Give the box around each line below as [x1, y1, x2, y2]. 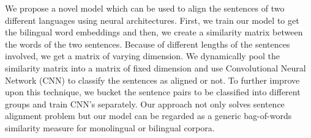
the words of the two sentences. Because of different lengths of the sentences [5, 37, 290, 50]
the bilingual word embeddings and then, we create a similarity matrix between [5, 26, 303, 38]
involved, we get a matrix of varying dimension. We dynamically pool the [5, 49, 280, 62]
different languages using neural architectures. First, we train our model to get [5, 13, 299, 26]
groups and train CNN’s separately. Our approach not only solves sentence [5, 97, 285, 110]
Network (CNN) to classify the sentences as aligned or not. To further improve [5, 73, 300, 86]
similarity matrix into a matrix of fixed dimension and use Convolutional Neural [5, 61, 306, 74]
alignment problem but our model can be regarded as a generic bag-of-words [5, 109, 292, 122]
